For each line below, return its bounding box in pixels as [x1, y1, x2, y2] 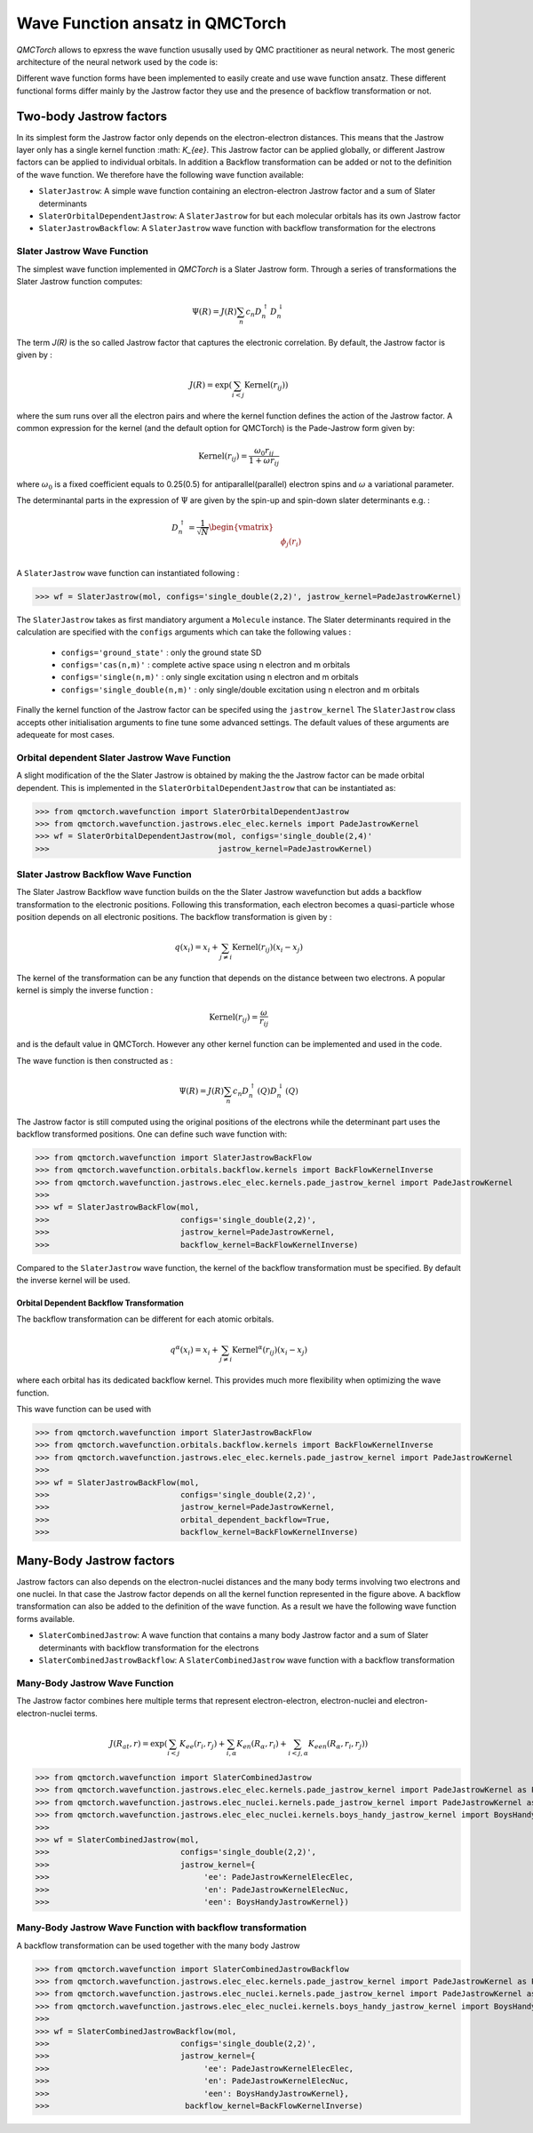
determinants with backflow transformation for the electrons [38, 1642, 259, 1653]
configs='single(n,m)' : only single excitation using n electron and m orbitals [60, 672, 359, 683]
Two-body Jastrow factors [16, 108, 168, 124]
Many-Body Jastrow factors [16, 1553, 175, 1568]
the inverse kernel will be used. [16, 1275, 131, 1285]
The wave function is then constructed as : [16, 1055, 173, 1066]
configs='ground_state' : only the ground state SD [60, 647, 262, 658]
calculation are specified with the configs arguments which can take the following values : [16, 627, 352, 637]
